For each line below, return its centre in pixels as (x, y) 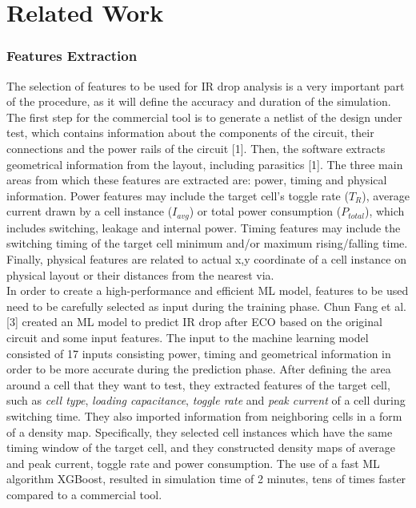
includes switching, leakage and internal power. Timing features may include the (204, 227)
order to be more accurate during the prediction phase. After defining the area (199, 369)
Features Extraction (72, 56)
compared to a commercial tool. (84, 494)
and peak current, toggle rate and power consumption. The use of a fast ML (193, 463)
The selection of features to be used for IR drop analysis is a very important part (206, 85)
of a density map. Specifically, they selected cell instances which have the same (200, 431)
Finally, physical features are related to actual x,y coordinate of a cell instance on (206, 258)
